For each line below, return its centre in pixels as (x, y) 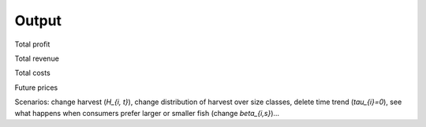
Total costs (32, 73)
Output (38, 21)
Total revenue (37, 58)
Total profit (32, 44)
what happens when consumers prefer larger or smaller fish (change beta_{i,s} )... (147, 113)
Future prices (36, 88)
